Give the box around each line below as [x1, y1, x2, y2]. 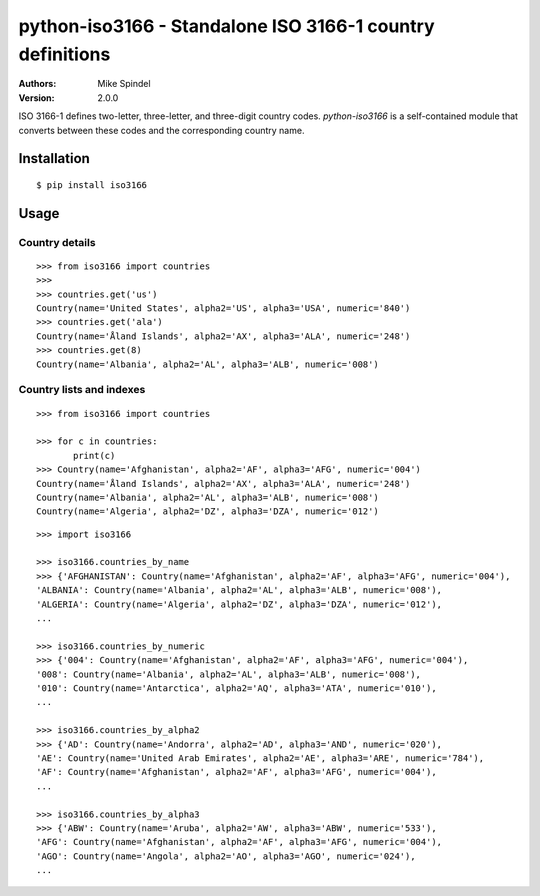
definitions [18, 43, 111, 65]
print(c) [73, 450, 116, 461]
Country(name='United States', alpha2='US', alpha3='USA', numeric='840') [36, 303, 411, 314]
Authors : [18, 78, 57, 90]
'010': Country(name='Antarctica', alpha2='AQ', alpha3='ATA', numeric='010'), [36, 683, 437, 694]
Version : [18, 91, 55, 104]
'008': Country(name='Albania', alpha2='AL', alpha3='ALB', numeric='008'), [36, 668, 422, 680]
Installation [18, 150, 90, 167]
